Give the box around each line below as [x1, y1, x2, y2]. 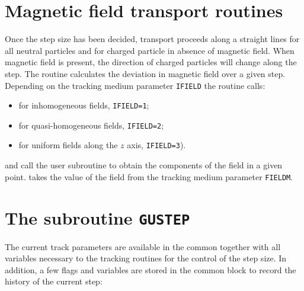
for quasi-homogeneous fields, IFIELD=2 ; [18, 119, 164, 131]
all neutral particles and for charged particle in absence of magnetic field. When [5, 44, 295, 56]
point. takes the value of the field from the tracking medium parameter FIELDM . [5, 170, 293, 183]
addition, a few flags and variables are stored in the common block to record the [5, 263, 296, 276]
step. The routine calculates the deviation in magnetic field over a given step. [5, 67, 286, 79]
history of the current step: [5, 275, 103, 287]
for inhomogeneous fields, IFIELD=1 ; [18, 99, 149, 111]
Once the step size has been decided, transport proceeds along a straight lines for [5, 33, 300, 45]
